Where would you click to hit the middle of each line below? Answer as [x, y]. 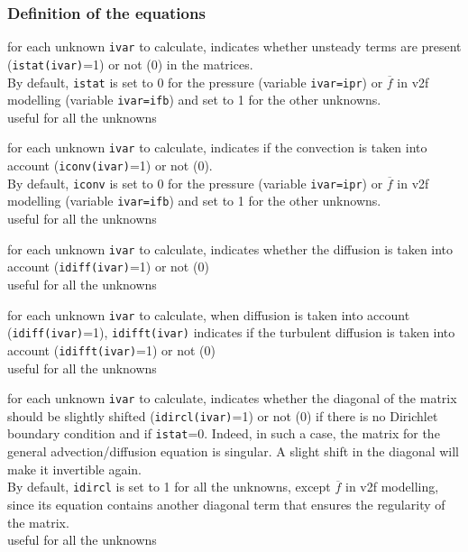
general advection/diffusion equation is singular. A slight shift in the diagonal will [234, 451]
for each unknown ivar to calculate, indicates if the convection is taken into [217, 147]
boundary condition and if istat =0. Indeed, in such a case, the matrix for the [224, 433]
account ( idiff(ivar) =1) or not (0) [108, 267]
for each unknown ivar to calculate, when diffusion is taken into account [209, 314]
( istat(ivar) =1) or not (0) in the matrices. [130, 64]
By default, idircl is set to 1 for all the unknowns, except [169, 487]
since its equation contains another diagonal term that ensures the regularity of [226, 504]
